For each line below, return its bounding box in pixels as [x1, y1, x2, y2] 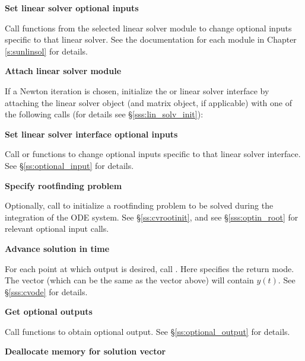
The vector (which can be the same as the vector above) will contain [5, 274, 254, 286]
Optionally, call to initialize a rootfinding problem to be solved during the [5, 199, 274, 212]
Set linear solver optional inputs [5, 2, 139, 14]
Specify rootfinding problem [5, 179, 122, 191]
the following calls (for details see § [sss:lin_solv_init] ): [5, 108, 204, 120]
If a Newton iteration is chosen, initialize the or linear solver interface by [5, 84, 269, 97]
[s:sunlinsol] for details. [5, 44, 88, 57]
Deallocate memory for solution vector [5, 345, 166, 357]
